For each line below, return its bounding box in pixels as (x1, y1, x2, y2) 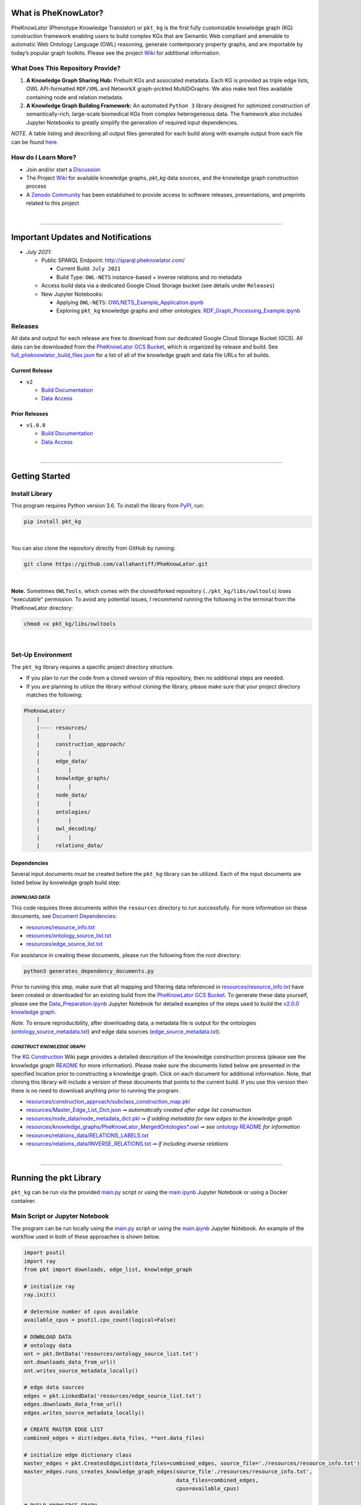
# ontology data (23, 1342, 72, 1348)
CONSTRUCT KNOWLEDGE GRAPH (11, 1043, 85, 1050)
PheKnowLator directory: (11, 604, 73, 611)
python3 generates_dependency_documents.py (23, 967, 155, 975)
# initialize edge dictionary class (23, 1451, 132, 1458)
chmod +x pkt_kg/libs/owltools (23, 620, 117, 627)
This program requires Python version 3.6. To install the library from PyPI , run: (11, 502, 205, 509)
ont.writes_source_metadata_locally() (23, 1367, 138, 1374)
